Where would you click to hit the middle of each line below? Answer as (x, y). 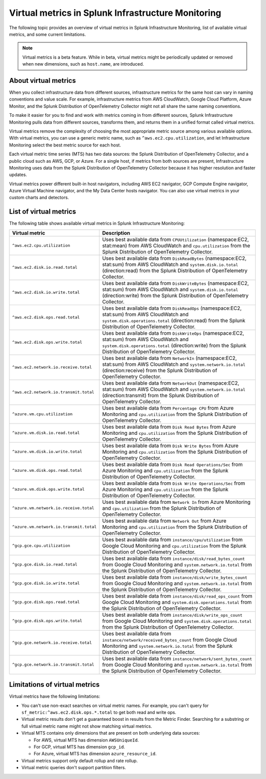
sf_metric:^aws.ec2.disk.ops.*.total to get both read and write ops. (99, 712)
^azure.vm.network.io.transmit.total (54, 527)
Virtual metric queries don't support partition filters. (74, 768)
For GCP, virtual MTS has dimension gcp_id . (79, 747)
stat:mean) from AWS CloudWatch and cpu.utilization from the (176, 246)
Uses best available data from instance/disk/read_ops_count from (177, 596)
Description (116, 233)
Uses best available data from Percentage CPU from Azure (168, 408)
